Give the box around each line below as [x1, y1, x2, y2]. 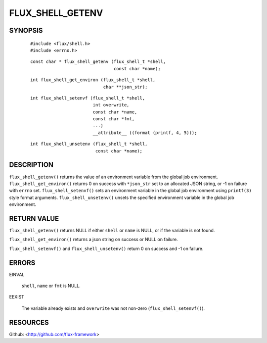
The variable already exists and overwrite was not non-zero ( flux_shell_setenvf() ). [21, 305, 205, 311]
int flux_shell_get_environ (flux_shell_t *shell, [30, 77, 156, 83]
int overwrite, [92, 102, 130, 108]
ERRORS [9, 258, 36, 267]
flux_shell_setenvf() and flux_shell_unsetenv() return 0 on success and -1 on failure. [9, 245, 204, 251]
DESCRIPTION [9, 161, 54, 169]
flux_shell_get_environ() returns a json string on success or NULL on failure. [9, 237, 178, 243]
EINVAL [9, 271, 25, 277]
